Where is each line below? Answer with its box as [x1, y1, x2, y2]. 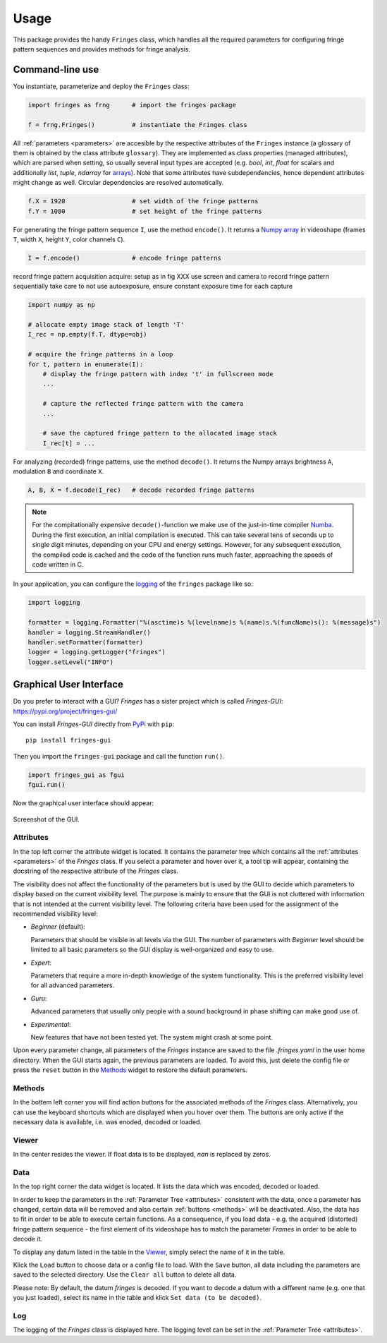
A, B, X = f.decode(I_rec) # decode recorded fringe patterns [27, 486, 255, 494]
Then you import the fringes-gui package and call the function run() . [13, 752, 225, 760]
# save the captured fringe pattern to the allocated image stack [42, 429, 278, 438]
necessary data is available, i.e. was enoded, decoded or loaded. [13, 1118, 202, 1126]
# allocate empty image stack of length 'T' [27, 321, 185, 329]
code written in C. [32, 560, 84, 569]
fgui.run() [27, 781, 66, 789]
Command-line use [13, 64, 99, 76]
